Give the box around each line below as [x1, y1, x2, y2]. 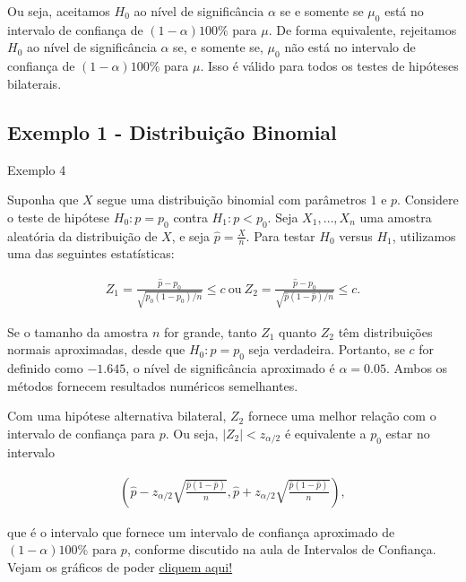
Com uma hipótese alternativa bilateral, [7, 406, 227, 425]
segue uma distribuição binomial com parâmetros [97, 190, 367, 209]
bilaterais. [7, 74, 62, 92]
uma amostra [359, 207, 432, 226]
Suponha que [7, 190, 79, 209]
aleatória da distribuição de [7, 226, 158, 245]
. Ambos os [385, 358, 448, 377]
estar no [385, 423, 430, 442]
